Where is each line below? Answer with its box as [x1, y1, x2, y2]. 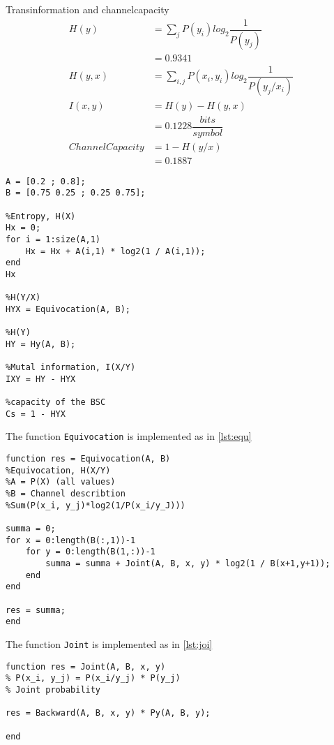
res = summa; [6, 605, 66, 615]
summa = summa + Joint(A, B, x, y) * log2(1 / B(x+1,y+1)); [45, 559, 331, 569]
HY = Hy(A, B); [6, 339, 76, 349]
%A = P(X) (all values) [6, 477, 116, 487]
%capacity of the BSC [6, 397, 106, 408]
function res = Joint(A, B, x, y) [6, 661, 166, 672]
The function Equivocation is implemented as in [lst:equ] [6, 429, 252, 443]
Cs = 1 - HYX [6, 408, 66, 419]
